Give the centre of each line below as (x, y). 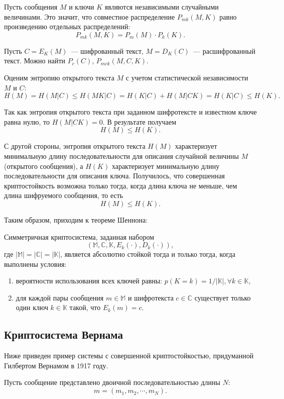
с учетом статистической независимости (187, 77)
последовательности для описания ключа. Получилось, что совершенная (115, 176)
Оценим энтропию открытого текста (59, 77)
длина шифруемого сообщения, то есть (64, 195)
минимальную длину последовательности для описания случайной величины (121, 156)
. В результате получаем (139, 121)
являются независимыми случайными (162, 7)
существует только (223, 297)
